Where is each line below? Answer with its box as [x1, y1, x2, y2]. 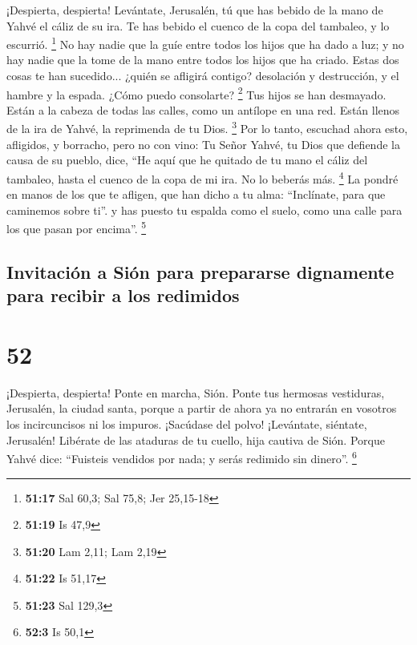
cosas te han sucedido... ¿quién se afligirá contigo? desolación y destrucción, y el [6, 67, 399, 84]
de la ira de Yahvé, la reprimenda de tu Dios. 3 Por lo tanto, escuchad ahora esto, [6, 118, 408, 137]
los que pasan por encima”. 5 [6, 218, 147, 236]
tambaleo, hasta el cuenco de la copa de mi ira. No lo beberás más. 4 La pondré [6, 167, 399, 187]
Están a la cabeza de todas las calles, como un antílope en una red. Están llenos [6, 101, 400, 118]
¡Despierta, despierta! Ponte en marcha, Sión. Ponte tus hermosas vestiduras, [6, 384, 385, 401]
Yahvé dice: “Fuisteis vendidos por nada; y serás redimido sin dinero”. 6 [6, 448, 357, 466]
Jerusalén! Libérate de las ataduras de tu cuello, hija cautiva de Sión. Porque [6, 431, 385, 448]
